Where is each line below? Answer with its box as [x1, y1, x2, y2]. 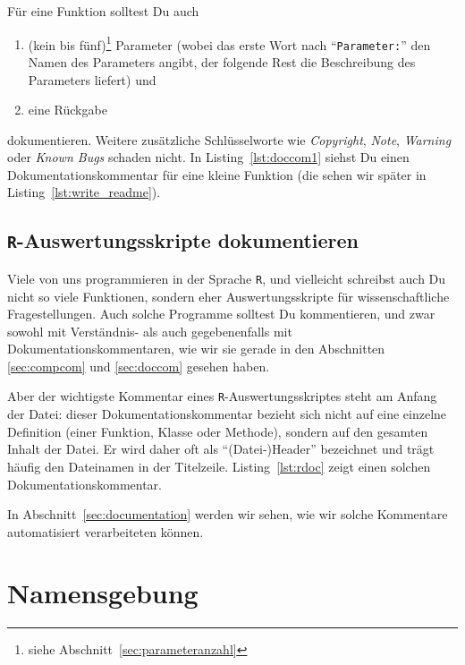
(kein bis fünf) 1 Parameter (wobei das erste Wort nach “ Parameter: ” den [28, 32, 431, 54]
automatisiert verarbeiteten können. [7, 522, 204, 541]
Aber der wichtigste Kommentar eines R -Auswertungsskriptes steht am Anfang [7, 387, 437, 405]
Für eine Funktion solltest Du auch [7, 2, 199, 20]
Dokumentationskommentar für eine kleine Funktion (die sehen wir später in [7, 165, 427, 183]
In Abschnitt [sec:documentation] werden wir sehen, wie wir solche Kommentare [7, 505, 448, 524]
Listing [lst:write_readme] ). [7, 183, 161, 201]
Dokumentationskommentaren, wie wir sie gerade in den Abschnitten [7, 339, 385, 358]
